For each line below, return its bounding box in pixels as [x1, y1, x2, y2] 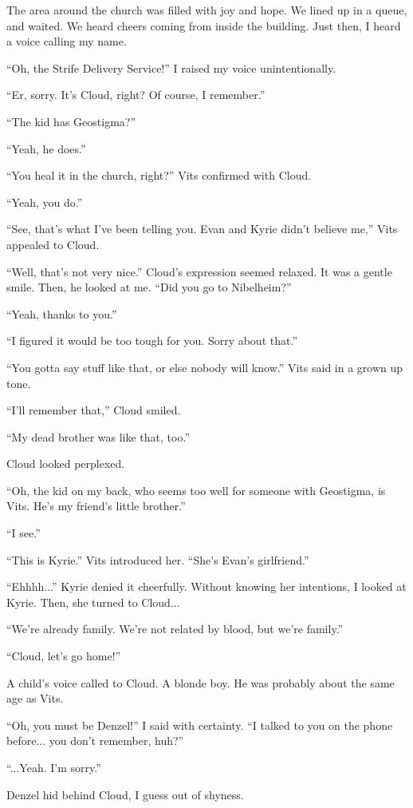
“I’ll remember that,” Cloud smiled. [6, 402, 181, 418]
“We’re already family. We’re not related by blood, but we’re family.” [6, 620, 344, 637]
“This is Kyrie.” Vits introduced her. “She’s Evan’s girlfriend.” [6, 551, 309, 568]
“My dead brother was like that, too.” [6, 428, 190, 445]
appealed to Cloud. [6, 236, 100, 252]
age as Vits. [6, 690, 64, 707]
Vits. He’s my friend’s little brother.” [6, 497, 186, 514]
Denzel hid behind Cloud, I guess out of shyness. [6, 786, 244, 802]
